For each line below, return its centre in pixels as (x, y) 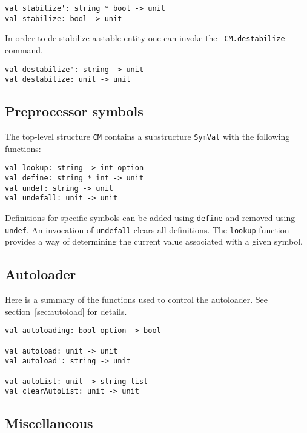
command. (24, 49)
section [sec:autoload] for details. (66, 311)
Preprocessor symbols (74, 111)
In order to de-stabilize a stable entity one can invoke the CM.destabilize (145, 38)
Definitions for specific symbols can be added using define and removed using (150, 217)
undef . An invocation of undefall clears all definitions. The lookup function (147, 229)
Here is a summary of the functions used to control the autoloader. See (137, 299)
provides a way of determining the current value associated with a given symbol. (154, 241)
